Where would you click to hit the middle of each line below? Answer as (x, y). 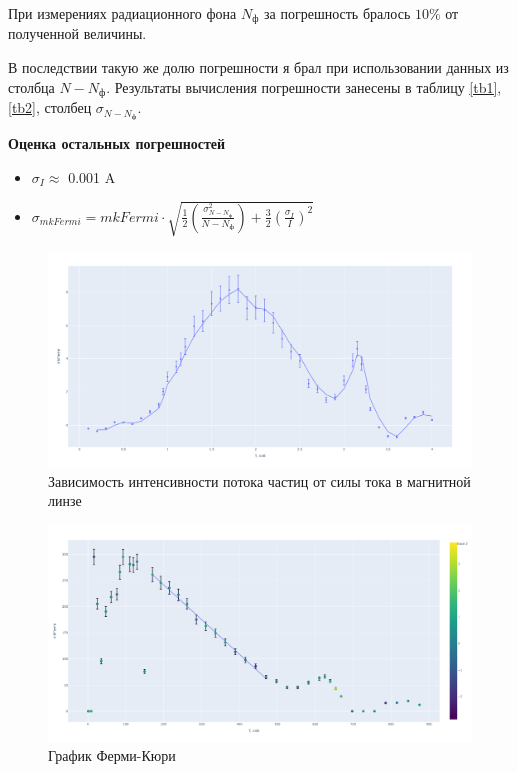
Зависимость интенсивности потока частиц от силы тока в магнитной (259, 480)
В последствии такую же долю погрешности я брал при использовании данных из (258, 67)
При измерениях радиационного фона (122, 13)
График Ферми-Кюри (112, 755)
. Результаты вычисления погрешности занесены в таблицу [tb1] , (304, 86)
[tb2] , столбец (50, 107)
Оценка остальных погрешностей (117, 142)
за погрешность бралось (337, 13)
